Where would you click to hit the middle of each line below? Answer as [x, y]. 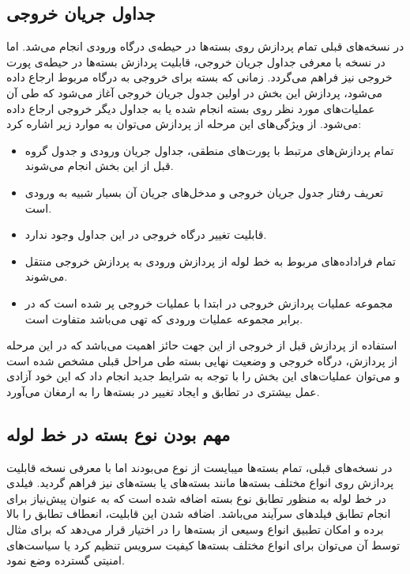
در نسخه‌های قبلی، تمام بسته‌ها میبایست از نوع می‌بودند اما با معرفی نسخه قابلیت [199, 467]
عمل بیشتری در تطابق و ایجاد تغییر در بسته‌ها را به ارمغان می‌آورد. [163, 391]
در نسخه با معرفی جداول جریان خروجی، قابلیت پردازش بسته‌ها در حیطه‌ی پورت [196, 61]
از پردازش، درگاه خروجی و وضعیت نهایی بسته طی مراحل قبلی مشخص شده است [202, 360]
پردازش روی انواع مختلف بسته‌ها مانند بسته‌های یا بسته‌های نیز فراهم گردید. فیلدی [200, 483]
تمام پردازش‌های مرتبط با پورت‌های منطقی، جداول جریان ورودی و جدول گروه [209, 150]
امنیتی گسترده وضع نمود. [66, 560]
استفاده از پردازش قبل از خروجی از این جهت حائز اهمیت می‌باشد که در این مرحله [202, 345]
